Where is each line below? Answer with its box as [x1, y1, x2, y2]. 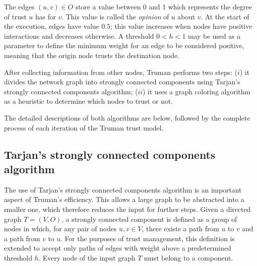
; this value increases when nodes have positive [110, 21, 253, 31]
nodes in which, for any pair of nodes [4, 223, 117, 234]
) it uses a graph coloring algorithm [142, 86, 251, 96]
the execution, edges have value [4, 21, 99, 31]
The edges [4, 1, 35, 11]
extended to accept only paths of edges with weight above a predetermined [4, 243, 231, 253]
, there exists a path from [141, 223, 219, 234]
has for [35, 11, 56, 21]
